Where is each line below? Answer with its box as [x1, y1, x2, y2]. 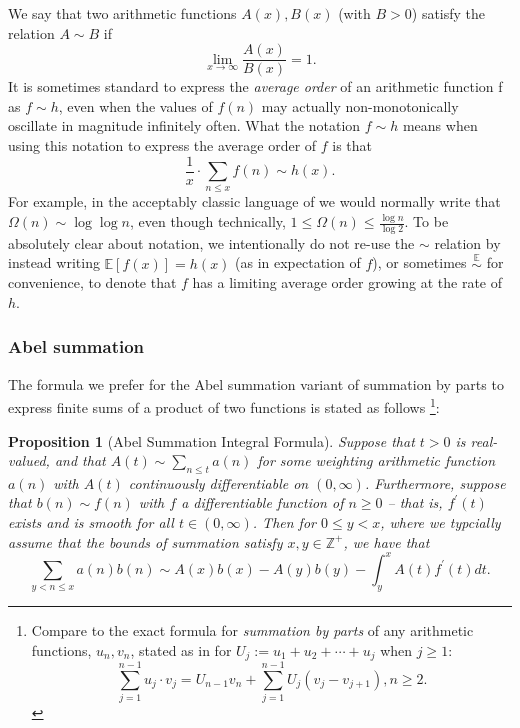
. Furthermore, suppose [364, 472, 506, 493]
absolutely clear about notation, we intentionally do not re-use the [8, 232, 415, 253]
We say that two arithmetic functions [8, 3, 237, 23]
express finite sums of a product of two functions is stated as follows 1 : [8, 394, 440, 417]
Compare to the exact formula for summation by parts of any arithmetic [31, 620, 474, 641]
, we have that [343, 531, 430, 552]
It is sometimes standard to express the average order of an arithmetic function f [8, 76, 503, 97]
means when [402, 115, 478, 136]
